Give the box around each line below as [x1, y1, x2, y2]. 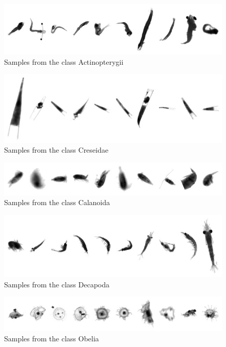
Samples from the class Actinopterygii [4, 56, 124, 67]
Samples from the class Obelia [4, 333, 99, 343]
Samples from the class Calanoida [4, 197, 110, 208]
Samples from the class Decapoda [4, 279, 110, 289]
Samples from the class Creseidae [4, 144, 108, 155]
